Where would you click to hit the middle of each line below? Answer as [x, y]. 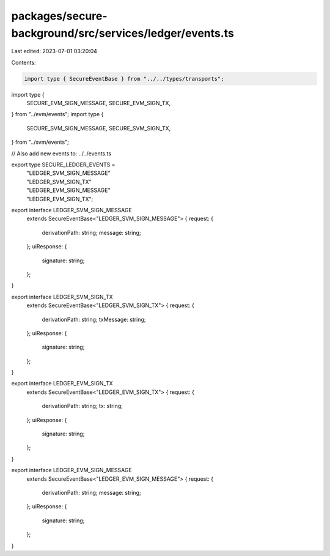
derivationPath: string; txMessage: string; [94, 319]
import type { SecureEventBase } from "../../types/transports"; [124, 79]
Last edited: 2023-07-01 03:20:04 [54, 51]
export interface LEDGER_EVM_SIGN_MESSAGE [72, 470]
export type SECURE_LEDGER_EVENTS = [63, 165]
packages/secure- [59, 16]
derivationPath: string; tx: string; [82, 406]
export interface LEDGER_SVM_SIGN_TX [62, 297]
